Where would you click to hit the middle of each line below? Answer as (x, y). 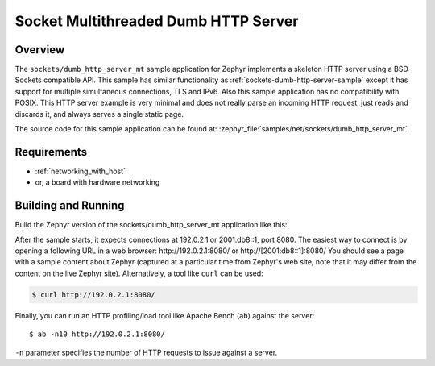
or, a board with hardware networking (97, 182)
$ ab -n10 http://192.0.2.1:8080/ (97, 334)
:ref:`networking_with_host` (81, 171)
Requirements (51, 152)
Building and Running (70, 206)
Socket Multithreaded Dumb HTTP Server (157, 21)
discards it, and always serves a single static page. (99, 114)
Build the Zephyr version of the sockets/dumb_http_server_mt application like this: (151, 225)
